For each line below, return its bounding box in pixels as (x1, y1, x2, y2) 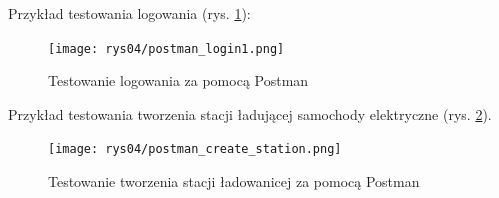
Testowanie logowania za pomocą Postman (48, 70, 309, 91)
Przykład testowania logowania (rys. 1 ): (8, 3, 251, 23)
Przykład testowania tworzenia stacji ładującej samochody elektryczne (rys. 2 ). (8, 103, 492, 124)
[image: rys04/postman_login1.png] (48, 41, 285, 56)
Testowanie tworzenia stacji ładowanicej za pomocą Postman (48, 171, 420, 192)
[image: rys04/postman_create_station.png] (48, 142, 342, 157)
